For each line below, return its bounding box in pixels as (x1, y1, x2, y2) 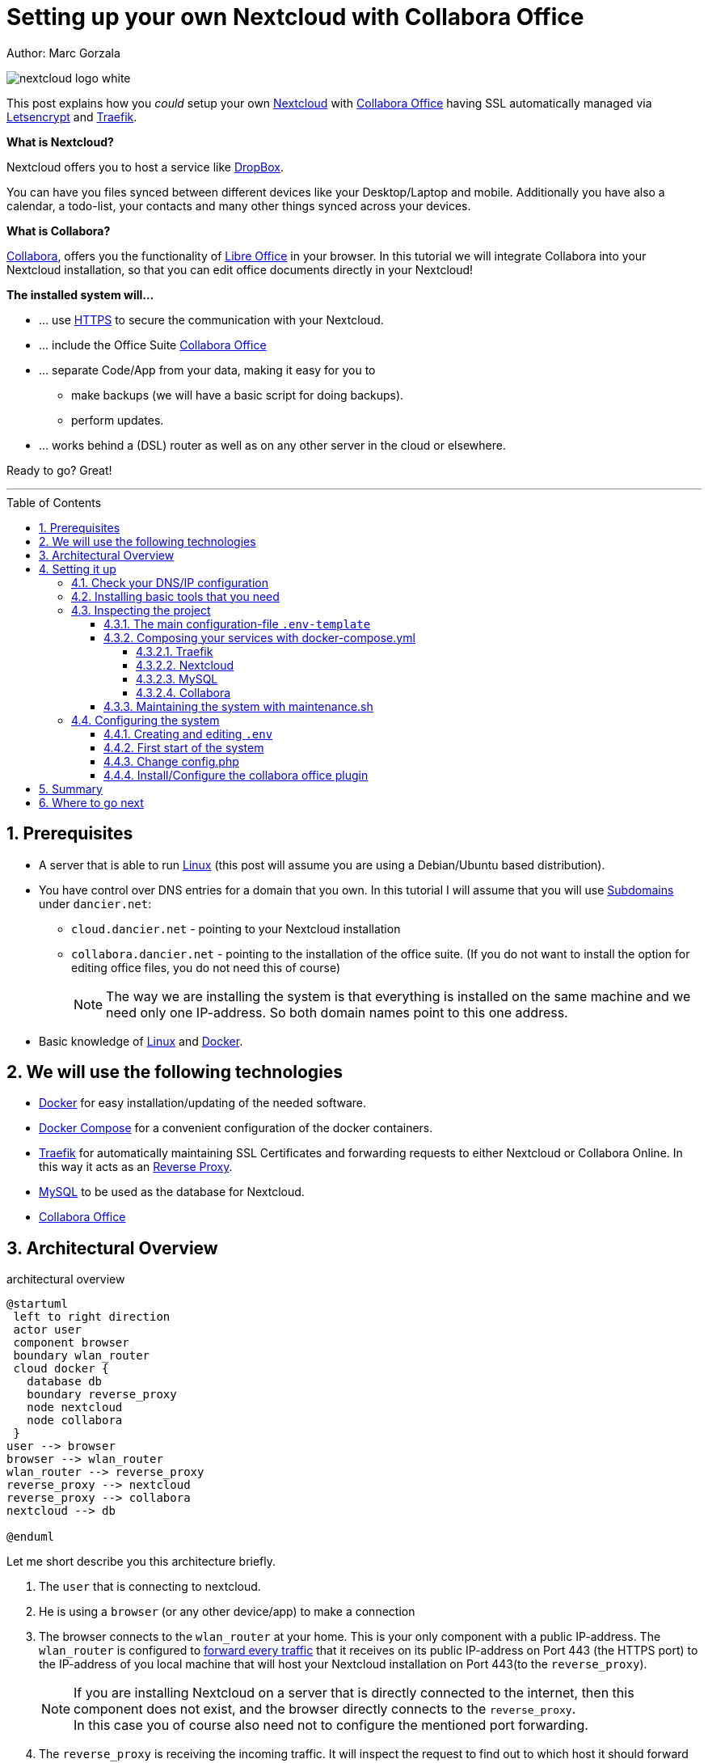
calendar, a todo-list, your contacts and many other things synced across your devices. (6, 198, 471, 213)
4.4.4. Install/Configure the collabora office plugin (103, 767, 369, 782)
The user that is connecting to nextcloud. (39, 1579, 261, 1594)
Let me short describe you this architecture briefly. (6, 1554, 276, 1569)
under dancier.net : (39, 896, 152, 911)
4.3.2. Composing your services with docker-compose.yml (103, 630, 415, 645)
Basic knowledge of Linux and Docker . (39, 1034, 243, 1048)
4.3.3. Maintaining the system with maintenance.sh (103, 699, 373, 713)
